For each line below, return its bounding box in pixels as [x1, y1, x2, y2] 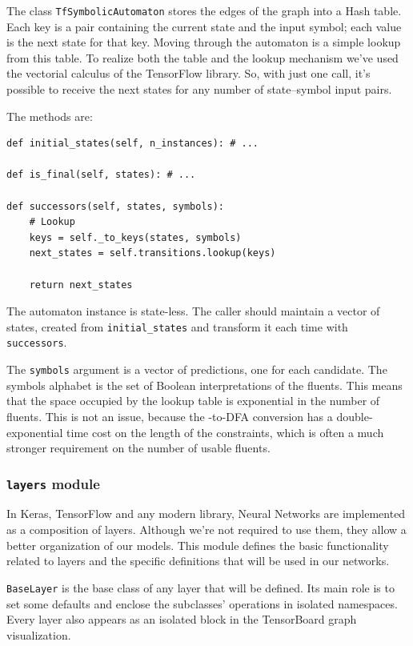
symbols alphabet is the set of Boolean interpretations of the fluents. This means [6, 376, 403, 393]
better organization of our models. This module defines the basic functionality [6, 536, 389, 553]
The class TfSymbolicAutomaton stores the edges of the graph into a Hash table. [6, 2, 402, 18]
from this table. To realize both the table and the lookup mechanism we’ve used [6, 49, 399, 66]
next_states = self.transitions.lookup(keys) [29, 247, 276, 259]
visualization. [6, 626, 71, 643]
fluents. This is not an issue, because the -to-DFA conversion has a [6, 407, 333, 424]
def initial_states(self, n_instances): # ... [6, 138, 259, 150]
